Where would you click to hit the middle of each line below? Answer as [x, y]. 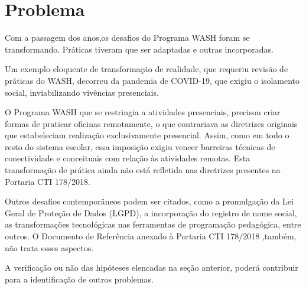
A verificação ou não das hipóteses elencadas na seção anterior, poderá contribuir [152, 267]
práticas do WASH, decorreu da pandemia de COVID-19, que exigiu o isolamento [152, 80]
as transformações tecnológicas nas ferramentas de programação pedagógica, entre [153, 224]
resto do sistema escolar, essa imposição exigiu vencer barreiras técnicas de [140, 146]
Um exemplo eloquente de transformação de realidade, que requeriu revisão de [147, 69]
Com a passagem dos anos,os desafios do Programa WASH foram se [127, 38]
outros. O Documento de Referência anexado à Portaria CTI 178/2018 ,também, [151, 236]
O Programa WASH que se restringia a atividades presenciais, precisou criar [143, 112]
